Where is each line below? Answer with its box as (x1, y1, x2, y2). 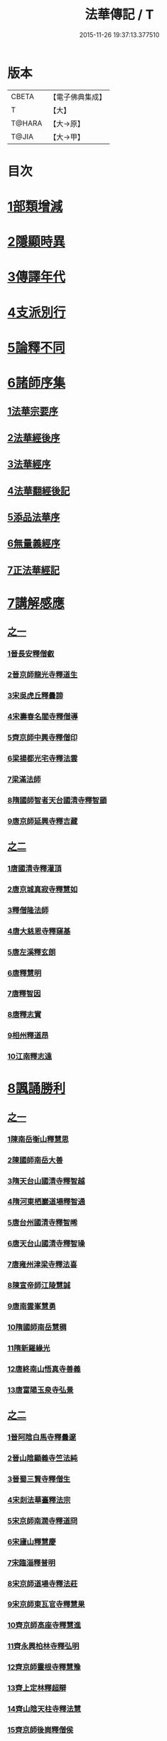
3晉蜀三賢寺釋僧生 (7, 1474, 71, 1484)
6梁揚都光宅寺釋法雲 (7, 753, 78, 763)
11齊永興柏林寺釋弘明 (7, 1641, 80, 1651)
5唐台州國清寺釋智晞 (7, 1218, 78, 1228)
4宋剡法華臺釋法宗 (7, 1494, 71, 1504)
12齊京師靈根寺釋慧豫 (7, 1662, 81, 1672)
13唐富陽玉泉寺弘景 (7, 1385, 74, 1395)
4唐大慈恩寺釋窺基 (7, 926, 71, 936)
